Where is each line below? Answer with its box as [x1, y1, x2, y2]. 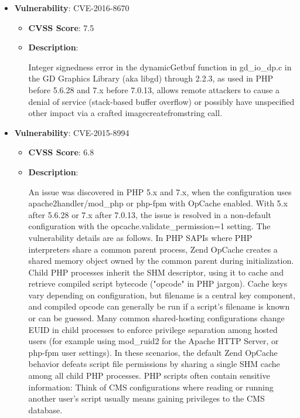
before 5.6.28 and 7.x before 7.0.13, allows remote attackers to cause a [28, 83, 280, 96]
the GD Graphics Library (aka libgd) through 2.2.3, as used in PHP [28, 72, 274, 84]
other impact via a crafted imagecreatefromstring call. [28, 107, 223, 119]
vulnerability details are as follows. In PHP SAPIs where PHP [28, 231, 253, 243]
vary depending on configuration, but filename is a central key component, [28, 288, 296, 301]
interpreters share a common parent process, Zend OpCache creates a [28, 243, 278, 255]
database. [28, 403, 63, 416]
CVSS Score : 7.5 [28, 21, 94, 33]
